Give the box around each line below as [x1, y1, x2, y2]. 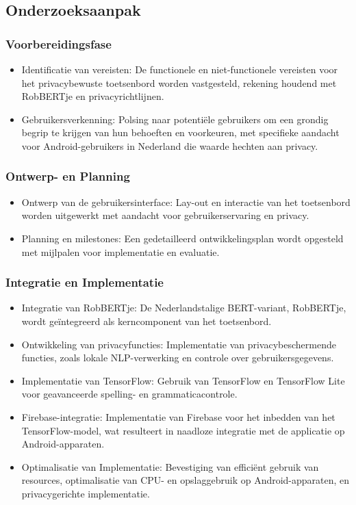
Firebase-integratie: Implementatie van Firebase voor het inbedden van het [21, 409, 335, 424]
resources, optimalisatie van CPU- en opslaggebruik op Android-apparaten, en [21, 473, 350, 487]
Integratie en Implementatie [5, 274, 164, 291]
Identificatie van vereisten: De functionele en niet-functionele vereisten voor [21, 62, 338, 76]
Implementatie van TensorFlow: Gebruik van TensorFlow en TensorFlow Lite [21, 373, 345, 387]
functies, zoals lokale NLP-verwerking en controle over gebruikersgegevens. [21, 350, 334, 365]
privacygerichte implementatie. [21, 486, 150, 500]
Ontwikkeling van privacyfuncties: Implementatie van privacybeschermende [21, 337, 336, 351]
